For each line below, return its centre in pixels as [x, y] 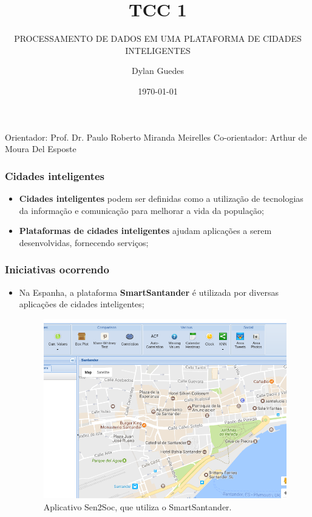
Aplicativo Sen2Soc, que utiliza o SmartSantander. [137, 506]
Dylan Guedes [158, 71]
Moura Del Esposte [41, 149]
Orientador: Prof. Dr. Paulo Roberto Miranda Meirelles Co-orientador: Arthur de [156, 137]
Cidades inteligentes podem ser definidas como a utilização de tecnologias [161, 198]
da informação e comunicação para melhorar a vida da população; [141, 210]
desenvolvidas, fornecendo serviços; [84, 242]
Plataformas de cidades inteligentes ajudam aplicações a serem [145, 231]
